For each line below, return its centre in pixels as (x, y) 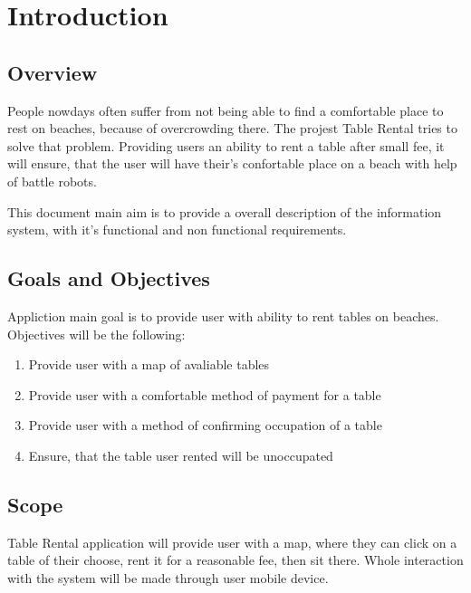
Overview (53, 72)
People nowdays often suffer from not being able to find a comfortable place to (226, 110)
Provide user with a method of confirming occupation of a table (205, 425)
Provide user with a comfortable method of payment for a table (205, 394)
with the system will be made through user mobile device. (168, 577)
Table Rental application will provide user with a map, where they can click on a (232, 542)
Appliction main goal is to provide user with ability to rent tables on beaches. (223, 316)
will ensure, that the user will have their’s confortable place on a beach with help (232, 163)
